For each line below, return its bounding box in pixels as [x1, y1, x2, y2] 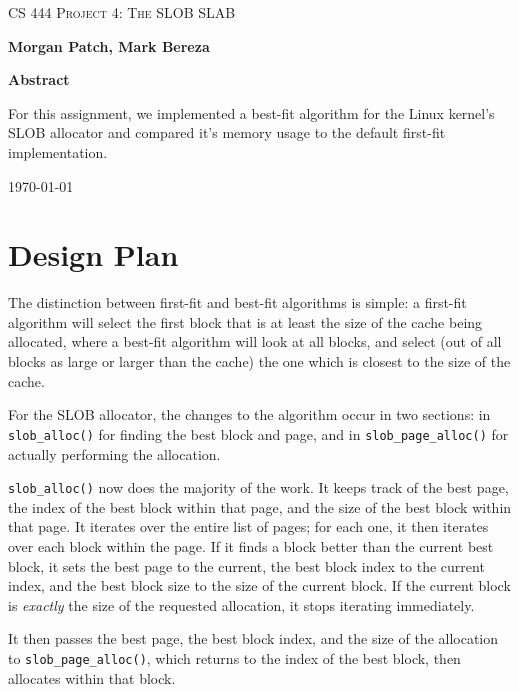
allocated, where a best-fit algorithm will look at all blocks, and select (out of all [8, 331, 502, 352]
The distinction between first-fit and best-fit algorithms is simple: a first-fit [8, 292, 467, 313]
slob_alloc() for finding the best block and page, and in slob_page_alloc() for [8, 423, 509, 444]
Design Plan [8, 234, 179, 275]
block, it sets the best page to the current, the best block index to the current [8, 555, 485, 576]
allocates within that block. [8, 667, 176, 688]
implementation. [8, 141, 108, 162]
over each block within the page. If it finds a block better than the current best [8, 535, 494, 556]
